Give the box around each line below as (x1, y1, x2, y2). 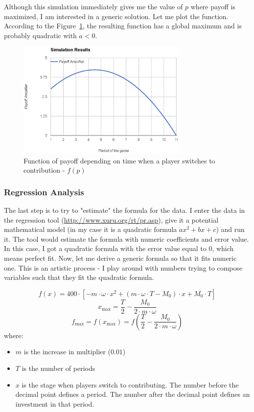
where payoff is (190, 1, 235, 11)
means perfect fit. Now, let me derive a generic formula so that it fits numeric (4, 252, 237, 263)
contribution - (23, 165, 65, 175)
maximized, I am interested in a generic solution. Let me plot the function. (4, 11, 229, 21)
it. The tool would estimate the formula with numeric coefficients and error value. (4, 233, 249, 244)
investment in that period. (15, 398, 94, 409)
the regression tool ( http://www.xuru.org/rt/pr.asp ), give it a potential (4, 214, 219, 225)
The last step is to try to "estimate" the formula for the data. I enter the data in (4, 205, 245, 215)
